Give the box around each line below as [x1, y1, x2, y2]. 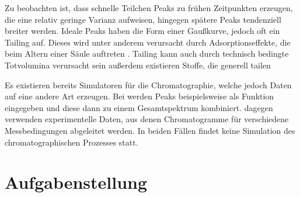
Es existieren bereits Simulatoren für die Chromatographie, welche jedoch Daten [5, 78, 292, 91]
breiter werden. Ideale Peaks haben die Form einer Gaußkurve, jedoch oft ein [5, 25, 280, 37]
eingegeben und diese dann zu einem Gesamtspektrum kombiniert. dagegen [5, 101, 273, 113]
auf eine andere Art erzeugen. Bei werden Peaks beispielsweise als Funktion [5, 90, 274, 102]
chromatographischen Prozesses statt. [5, 136, 138, 148]
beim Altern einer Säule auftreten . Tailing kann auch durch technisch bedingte [5, 47, 289, 60]
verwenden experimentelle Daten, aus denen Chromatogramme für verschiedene [5, 113, 289, 125]
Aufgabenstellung [5, 170, 148, 194]
